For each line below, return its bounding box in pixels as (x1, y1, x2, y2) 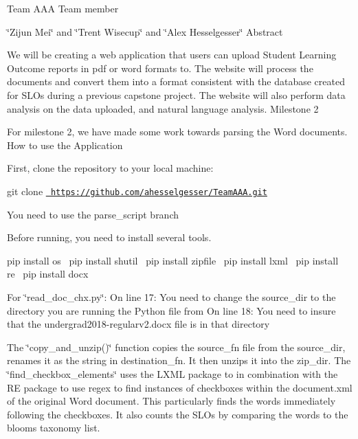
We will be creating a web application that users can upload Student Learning (7, 47, 337, 62)
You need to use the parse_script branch (7, 207, 179, 221)
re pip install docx (7, 267, 89, 281)
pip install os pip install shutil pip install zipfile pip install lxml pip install (7, 253, 339, 267)
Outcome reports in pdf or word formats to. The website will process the (7, 60, 313, 75)
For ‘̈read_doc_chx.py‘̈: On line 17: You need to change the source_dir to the (7, 289, 336, 304)
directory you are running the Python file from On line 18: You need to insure (7, 303, 336, 317)
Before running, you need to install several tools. (7, 230, 212, 245)
